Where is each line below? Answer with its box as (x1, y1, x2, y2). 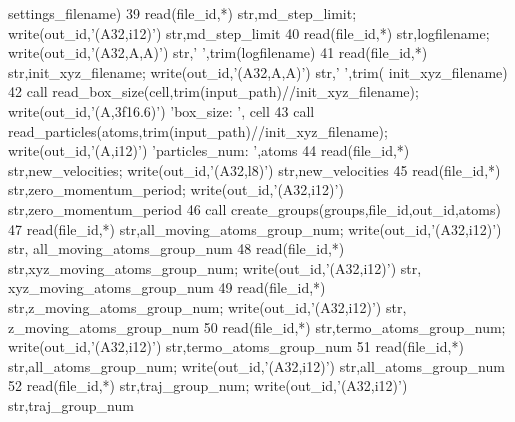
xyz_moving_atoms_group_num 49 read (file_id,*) (8, 277, 326, 298)
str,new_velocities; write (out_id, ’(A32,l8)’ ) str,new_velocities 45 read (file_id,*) (8, 159, 501, 180)
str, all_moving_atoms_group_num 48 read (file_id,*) (8, 238, 345, 259)
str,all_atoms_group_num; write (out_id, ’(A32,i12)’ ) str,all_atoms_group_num (8, 355, 505, 376)
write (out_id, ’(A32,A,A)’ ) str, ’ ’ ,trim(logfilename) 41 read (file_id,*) (8, 42, 428, 63)
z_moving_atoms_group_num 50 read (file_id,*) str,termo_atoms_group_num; (8, 316, 506, 337)
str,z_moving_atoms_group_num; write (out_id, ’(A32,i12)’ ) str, (8, 296, 407, 317)
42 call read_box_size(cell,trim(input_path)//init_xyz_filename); (8, 81, 419, 102)
